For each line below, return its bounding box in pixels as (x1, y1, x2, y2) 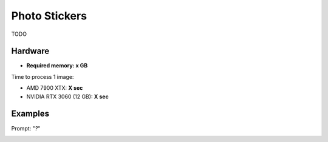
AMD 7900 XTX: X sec (26, 84, 83, 92)
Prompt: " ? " (11, 124, 41, 132)
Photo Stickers (11, 9, 87, 22)
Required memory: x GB (26, 62, 88, 69)
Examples (11, 109, 50, 119)
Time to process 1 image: (11, 73, 74, 80)
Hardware (11, 46, 50, 56)
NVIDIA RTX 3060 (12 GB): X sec (26, 93, 109, 100)
